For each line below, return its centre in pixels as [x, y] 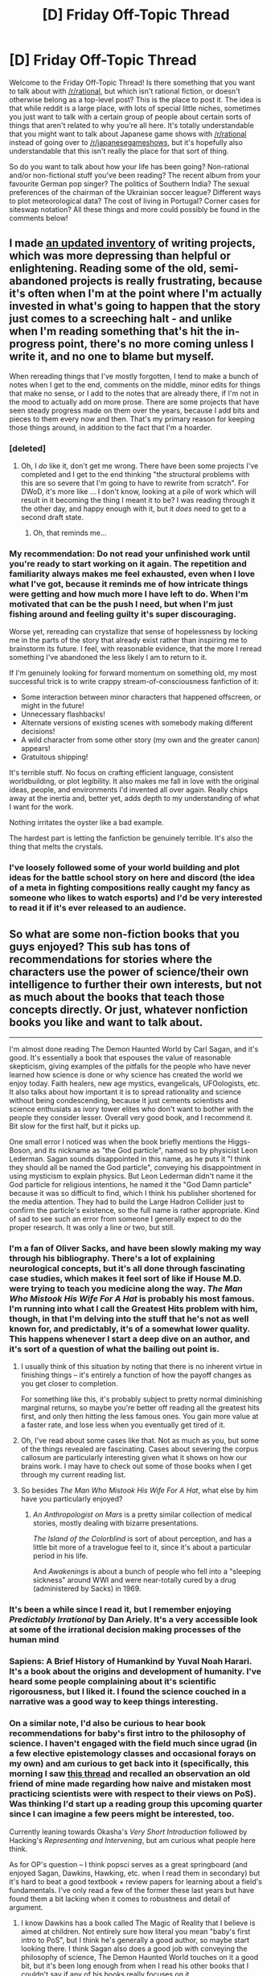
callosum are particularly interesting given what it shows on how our [134, 1458]
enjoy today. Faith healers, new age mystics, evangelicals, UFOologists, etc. [135, 1083]
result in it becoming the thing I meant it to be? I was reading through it [138, 500]
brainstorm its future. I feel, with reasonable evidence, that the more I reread [135, 649]
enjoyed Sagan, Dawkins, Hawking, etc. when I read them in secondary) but [135, 1873]
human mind [34, 1640]
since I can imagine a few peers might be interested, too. [122, 1814]
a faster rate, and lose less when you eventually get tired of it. [123, 1425]
